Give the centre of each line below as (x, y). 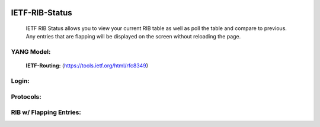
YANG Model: (31, 52)
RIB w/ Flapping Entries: (46, 112)
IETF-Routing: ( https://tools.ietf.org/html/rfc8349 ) (87, 66)
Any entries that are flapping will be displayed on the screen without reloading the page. (133, 37)
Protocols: (26, 96)
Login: (20, 81)
